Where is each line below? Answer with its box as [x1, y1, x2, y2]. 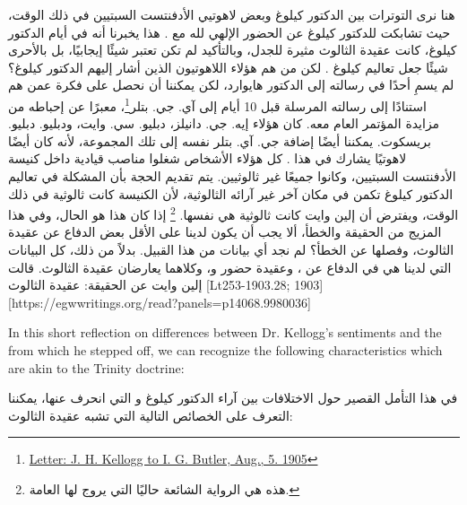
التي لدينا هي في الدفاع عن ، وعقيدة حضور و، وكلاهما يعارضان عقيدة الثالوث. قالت [8, 257, 452, 276]
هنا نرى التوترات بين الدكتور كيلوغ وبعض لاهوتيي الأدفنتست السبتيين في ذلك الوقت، [8, 5, 455, 23]
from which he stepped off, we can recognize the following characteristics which [8, 341, 443, 359]
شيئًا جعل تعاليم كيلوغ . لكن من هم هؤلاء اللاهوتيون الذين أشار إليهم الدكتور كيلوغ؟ [8, 57, 448, 76]
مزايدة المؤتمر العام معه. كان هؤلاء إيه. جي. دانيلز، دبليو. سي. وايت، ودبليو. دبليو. [8, 114, 440, 133]
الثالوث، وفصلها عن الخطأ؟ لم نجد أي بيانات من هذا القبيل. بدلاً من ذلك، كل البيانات [8, 240, 454, 259]
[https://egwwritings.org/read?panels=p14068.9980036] [8, 292, 311, 311]
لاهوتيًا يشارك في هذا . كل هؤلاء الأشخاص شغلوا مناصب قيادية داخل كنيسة [8, 149, 407, 168]
